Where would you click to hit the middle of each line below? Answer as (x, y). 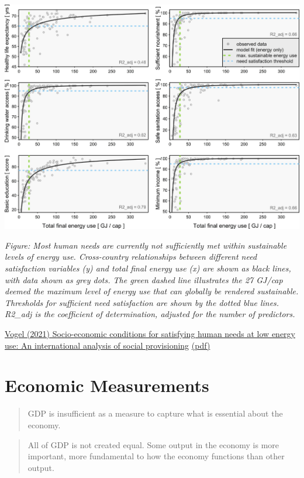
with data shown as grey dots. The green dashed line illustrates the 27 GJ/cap (144, 279)
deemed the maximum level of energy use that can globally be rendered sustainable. (152, 291)
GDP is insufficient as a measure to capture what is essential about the (155, 413)
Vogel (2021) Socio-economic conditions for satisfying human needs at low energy (150, 334)
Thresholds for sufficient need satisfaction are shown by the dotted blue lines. (142, 302)
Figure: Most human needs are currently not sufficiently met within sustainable (146, 245)
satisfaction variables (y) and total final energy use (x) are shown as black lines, (148, 268)
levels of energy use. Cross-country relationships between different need (131, 257)
